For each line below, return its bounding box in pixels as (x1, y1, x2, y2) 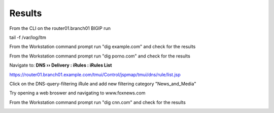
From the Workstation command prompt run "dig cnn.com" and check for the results (9, 99, 186, 105)
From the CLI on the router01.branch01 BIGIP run (9, 25, 111, 31)
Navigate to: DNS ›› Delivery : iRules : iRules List (9, 62, 112, 68)
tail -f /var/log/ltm (9, 34, 47, 40)
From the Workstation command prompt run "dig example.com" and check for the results (9, 43, 196, 50)
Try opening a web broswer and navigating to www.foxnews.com (9, 90, 146, 96)
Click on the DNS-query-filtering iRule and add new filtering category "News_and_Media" (9, 81, 196, 87)
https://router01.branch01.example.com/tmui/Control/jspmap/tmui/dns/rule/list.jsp (9, 71, 181, 78)
